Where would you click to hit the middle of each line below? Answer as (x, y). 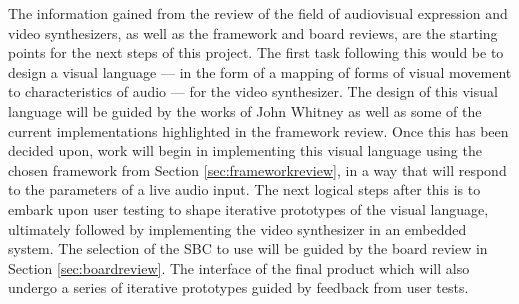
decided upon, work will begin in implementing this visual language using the (245, 150)
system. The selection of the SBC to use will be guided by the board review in (248, 248)
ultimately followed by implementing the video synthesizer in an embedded (237, 228)
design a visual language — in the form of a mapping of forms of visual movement (260, 71)
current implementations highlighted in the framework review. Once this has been (258, 130)
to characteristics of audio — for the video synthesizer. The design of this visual (253, 91)
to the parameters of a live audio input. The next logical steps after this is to (244, 189)
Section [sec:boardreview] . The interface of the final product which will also (239, 267)
